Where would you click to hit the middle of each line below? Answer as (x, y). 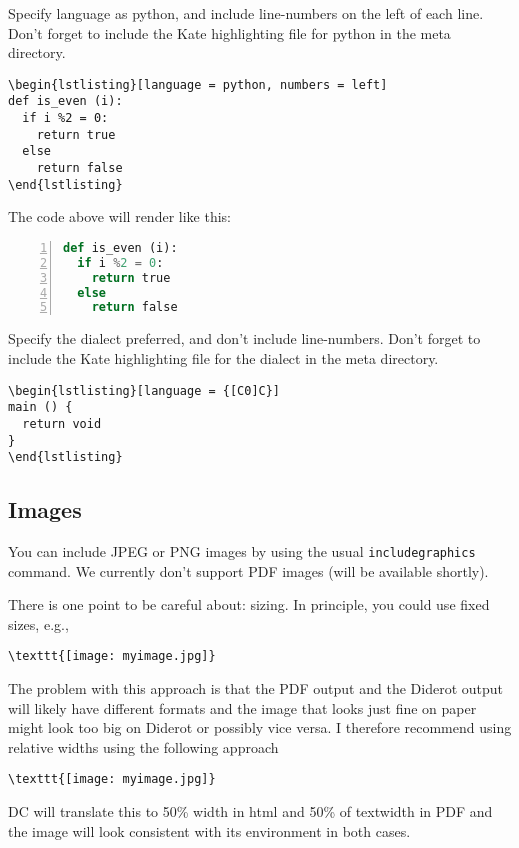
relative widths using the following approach (143, 746)
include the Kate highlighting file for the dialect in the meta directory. (223, 357)
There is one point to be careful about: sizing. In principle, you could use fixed (249, 604)
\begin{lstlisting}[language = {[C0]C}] (144, 390)
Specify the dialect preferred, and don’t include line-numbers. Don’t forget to (244, 338)
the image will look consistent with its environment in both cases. (209, 830)
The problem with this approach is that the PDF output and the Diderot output (255, 688)
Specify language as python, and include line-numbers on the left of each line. (246, 13)
